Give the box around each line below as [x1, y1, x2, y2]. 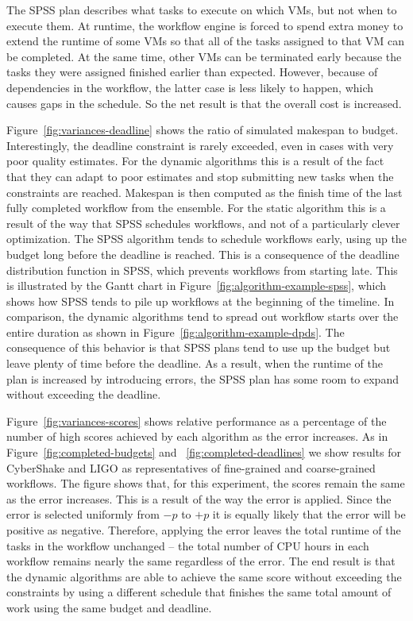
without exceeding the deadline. [6, 386, 161, 403]
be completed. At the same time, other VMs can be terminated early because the [6, 48, 402, 64]
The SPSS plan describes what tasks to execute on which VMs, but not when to [6, 2, 397, 17]
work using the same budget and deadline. [6, 599, 212, 615]
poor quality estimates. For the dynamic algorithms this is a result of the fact [6, 152, 384, 169]
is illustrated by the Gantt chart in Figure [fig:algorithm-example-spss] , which [6, 277, 387, 294]
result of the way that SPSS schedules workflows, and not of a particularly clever [6, 214, 400, 231]
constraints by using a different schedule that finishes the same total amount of [6, 584, 392, 600]
